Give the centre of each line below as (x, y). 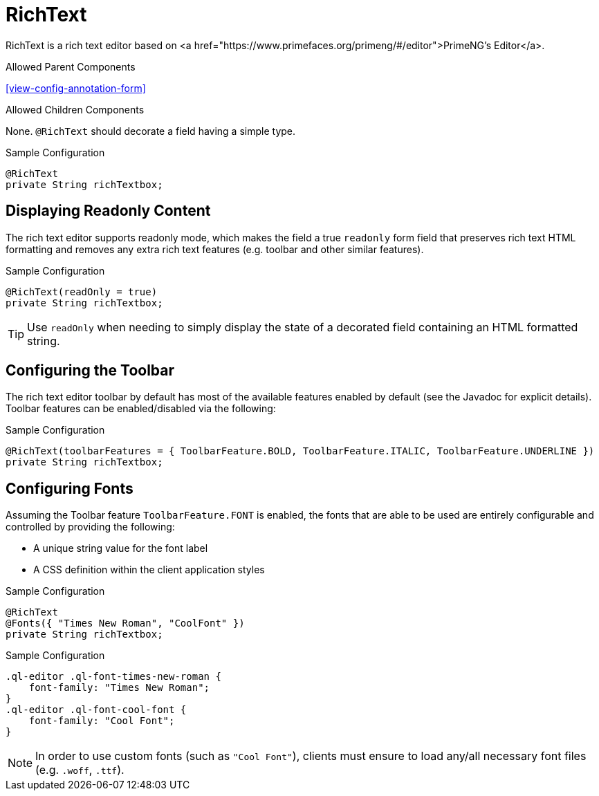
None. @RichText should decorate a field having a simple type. (151, 131)
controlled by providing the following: (90, 527)
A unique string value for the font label (121, 548)
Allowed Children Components (75, 109)
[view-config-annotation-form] (76, 88)
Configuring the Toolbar (90, 371)
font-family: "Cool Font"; (102, 721)
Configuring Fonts (70, 488)
